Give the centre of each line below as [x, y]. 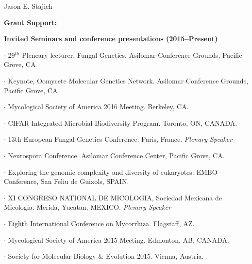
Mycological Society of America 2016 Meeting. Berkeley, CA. [98, 107]
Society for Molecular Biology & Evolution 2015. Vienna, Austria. [106, 256]
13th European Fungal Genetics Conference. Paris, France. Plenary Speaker [120, 139]
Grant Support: [30, 22]
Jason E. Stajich [28, 6]
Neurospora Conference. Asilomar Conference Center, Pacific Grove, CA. [116, 155]
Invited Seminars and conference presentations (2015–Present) [111, 39]
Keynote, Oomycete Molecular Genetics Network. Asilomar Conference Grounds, [128, 80]
